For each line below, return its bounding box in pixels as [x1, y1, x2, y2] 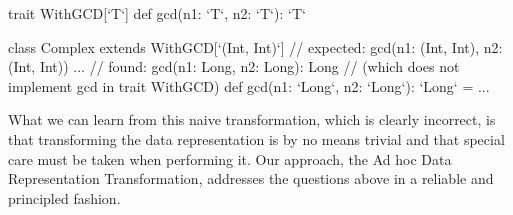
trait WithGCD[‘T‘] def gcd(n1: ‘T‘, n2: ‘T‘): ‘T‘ [8, 3, 306, 23]
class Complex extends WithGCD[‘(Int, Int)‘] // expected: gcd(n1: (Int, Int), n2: [8, 36, 503, 57]
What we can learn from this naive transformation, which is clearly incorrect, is [8, 109, 496, 130]
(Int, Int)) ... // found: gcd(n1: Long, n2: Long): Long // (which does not [8, 56, 460, 77]
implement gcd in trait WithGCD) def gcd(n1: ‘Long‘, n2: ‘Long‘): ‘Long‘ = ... [8, 75, 490, 96]
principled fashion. [8, 187, 121, 208]
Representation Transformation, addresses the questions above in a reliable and [8, 168, 494, 189]
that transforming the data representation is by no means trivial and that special [8, 128, 505, 149]
